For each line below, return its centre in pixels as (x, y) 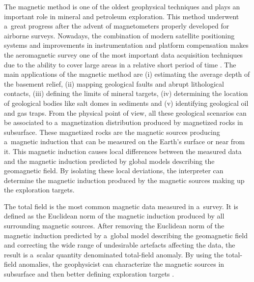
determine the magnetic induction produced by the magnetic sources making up (124, 180)
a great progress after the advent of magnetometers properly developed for (117, 26)
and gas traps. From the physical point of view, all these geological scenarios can (125, 112)
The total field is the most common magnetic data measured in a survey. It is (121, 206)
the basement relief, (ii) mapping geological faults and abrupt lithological (114, 83)
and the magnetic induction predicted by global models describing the (109, 161)
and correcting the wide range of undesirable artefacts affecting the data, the (120, 245)
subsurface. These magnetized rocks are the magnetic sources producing (112, 132)
